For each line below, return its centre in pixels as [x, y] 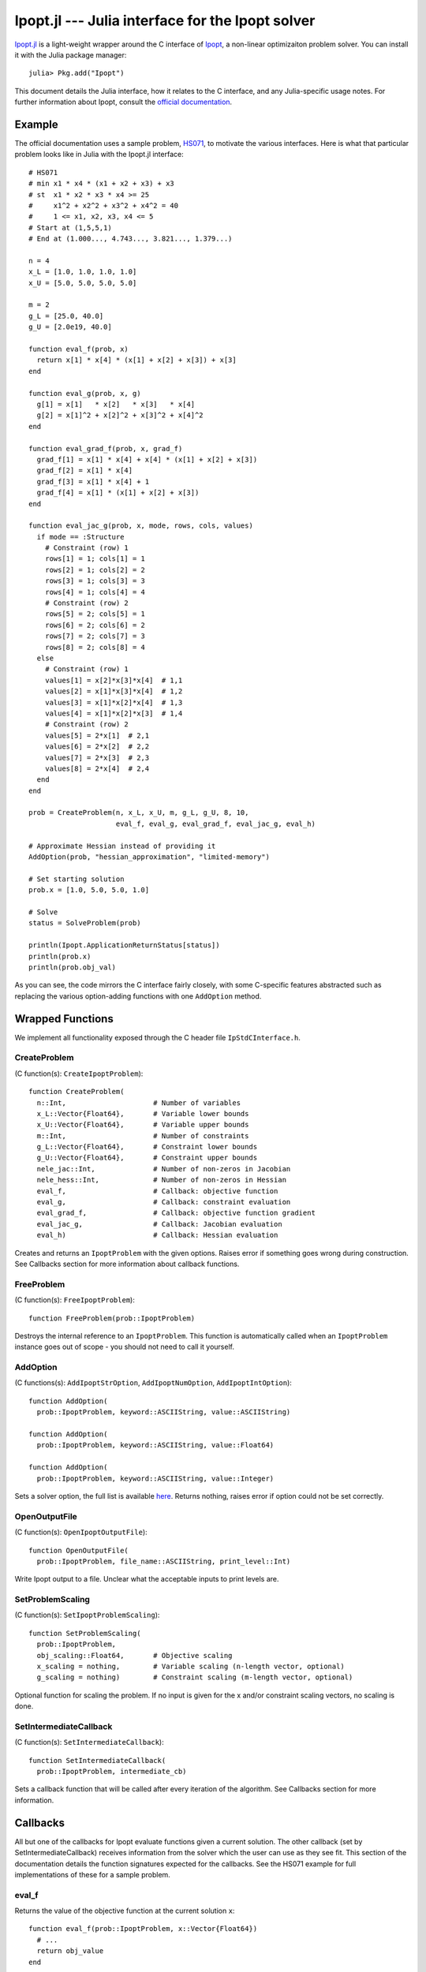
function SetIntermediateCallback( [97, 1760]
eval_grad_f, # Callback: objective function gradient [176, 1213]
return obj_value [70, 1951]
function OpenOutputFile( [79, 1550]
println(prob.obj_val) [73, 967]
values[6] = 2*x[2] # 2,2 [97, 747]
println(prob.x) [60, 956]
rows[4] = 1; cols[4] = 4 [95, 592]
